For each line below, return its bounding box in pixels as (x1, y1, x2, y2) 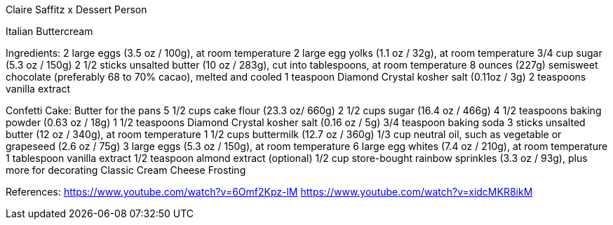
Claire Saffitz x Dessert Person (6, 4, 147, 15)
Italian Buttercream (6, 25, 93, 37)
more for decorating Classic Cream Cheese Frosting (6, 164, 246, 176)
